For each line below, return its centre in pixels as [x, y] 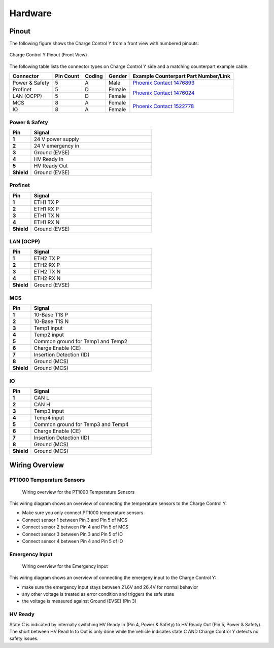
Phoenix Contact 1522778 [163, 106]
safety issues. [24, 638]
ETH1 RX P [46, 209]
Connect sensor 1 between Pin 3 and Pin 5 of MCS [75, 520]
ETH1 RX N [47, 222]
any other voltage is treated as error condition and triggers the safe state [98, 594]
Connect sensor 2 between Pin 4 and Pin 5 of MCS [75, 527]
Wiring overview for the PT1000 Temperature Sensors [78, 492]
